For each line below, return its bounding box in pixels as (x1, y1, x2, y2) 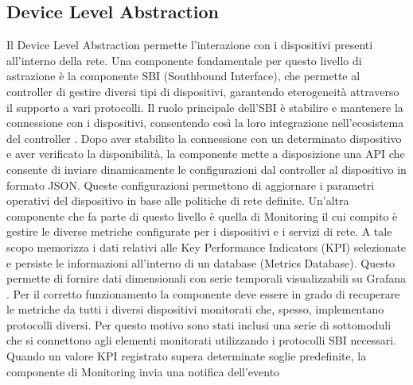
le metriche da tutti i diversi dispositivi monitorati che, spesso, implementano (6, 301, 384, 318)
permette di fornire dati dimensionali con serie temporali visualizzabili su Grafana (6, 270, 406, 287)
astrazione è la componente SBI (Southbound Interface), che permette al (6, 67, 360, 84)
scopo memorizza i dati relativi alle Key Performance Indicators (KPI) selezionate (6, 238, 407, 255)
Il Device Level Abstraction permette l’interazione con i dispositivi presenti (6, 37, 373, 53)
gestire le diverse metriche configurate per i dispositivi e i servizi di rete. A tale (6, 223, 392, 240)
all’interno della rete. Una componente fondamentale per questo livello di (6, 52, 362, 68)
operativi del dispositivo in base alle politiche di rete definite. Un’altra (6, 192, 349, 209)
